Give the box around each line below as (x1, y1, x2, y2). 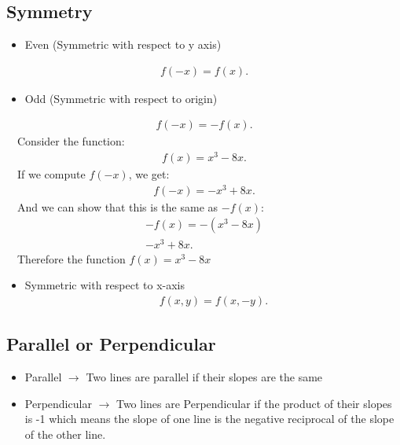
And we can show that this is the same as (17, 198, 218, 215)
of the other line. (24, 425, 106, 442)
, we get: (128, 166, 170, 182)
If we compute (17, 166, 86, 182)
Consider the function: (17, 133, 125, 149)
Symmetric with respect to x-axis (24, 277, 185, 293)
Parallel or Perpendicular (6, 332, 216, 356)
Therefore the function (17, 250, 126, 267)
